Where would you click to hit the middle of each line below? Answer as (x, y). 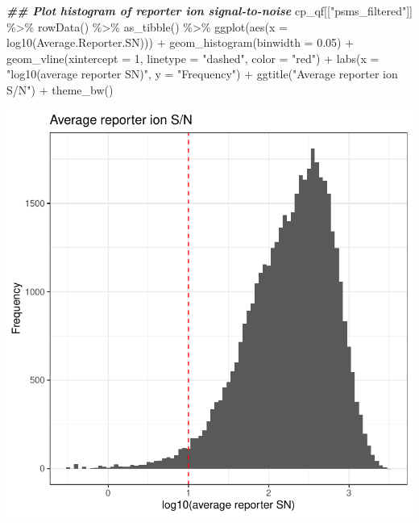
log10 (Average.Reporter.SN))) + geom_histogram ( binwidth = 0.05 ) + (180, 42)
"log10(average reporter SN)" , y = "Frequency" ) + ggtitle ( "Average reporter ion (202, 74)
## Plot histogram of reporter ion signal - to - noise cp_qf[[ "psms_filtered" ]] (209, 10)
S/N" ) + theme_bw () (60, 89)
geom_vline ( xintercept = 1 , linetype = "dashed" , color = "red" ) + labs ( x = (193, 58)
